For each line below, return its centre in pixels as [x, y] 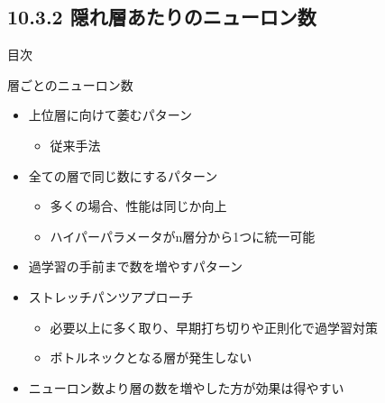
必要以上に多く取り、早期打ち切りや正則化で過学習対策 [214, 327]
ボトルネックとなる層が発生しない [151, 357]
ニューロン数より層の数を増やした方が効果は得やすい [186, 387]
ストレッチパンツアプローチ [111, 296]
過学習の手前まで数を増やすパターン [136, 266]
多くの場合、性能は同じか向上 [138, 206]
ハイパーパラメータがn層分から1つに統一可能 [183, 236]
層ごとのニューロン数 [70, 84]
